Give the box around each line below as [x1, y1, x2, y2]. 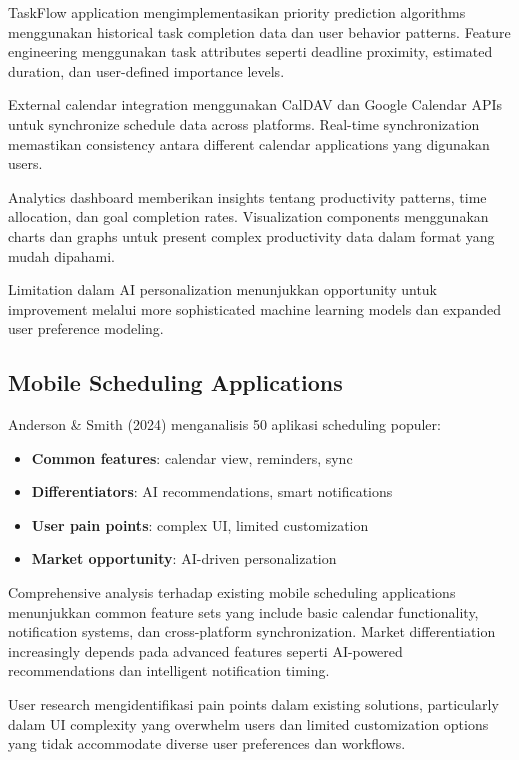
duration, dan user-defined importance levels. [8, 60, 285, 81]
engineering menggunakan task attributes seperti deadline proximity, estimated [8, 41, 493, 62]
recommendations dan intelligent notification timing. [8, 660, 330, 681]
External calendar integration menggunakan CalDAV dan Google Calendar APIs [8, 94, 503, 115]
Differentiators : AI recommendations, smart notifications [31, 481, 393, 502]
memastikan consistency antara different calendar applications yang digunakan [8, 133, 490, 154]
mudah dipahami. [8, 245, 115, 266]
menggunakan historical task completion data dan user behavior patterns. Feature [8, 21, 511, 42]
